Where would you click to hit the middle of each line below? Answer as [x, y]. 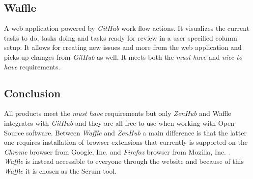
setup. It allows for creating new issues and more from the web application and [123, 47]
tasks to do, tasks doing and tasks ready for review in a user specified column [121, 37]
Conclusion [32, 93]
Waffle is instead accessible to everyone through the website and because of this [124, 161]
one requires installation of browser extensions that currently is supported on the [126, 142]
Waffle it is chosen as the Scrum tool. [60, 170]
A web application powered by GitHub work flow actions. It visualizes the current [127, 28]
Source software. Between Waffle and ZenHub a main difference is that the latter [125, 132]
